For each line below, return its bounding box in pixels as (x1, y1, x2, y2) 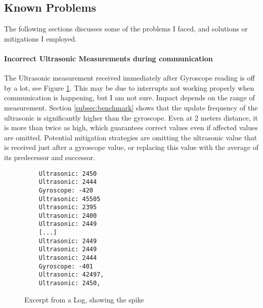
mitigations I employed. (4, 33, 77, 44)
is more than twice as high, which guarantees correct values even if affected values (4, 122, 258, 133)
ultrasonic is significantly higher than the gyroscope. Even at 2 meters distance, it (4, 112, 258, 123)
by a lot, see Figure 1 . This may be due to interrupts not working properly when (4, 82, 254, 93)
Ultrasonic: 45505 (38, 195, 101, 203)
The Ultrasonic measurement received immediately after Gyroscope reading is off (4, 72, 255, 83)
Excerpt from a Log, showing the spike (24, 294, 144, 304)
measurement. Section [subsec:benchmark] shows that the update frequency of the (4, 102, 258, 112)
